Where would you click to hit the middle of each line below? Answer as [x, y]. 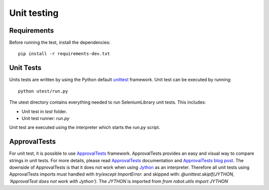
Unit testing [34, 13]
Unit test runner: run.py [46, 118]
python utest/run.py [43, 91]
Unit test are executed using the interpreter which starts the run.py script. [85, 127]
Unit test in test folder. [44, 111]
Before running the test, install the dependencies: [60, 43]
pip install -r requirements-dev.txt [64, 54]
